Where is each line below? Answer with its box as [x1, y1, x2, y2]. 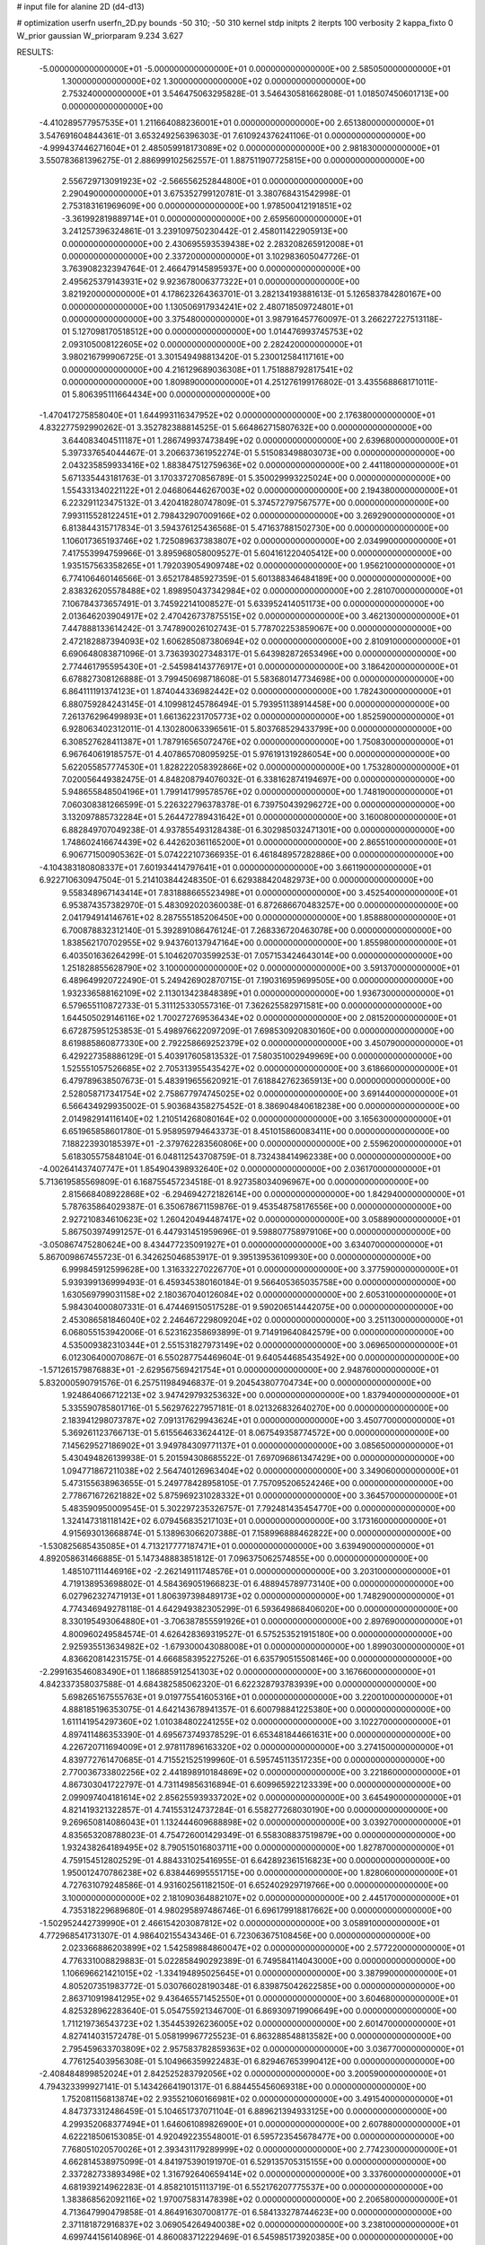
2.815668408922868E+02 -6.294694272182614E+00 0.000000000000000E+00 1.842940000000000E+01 [61, 1188, 465, 1199]
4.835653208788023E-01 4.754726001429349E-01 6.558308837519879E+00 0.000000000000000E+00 [61, 1829, 456, 1840]
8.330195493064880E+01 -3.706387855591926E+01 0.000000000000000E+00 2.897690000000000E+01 [61, 1616, 463, 1627]
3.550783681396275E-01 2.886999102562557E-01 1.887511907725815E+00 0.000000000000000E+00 [39, 155, 426, 166]
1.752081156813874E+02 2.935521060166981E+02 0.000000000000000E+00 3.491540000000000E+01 [61, 2093, 454, 2105]
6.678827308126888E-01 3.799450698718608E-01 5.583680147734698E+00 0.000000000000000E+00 [61, 673, 454, 684]
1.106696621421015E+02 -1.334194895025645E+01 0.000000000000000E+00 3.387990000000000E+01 [61, 1968, 457, 1979]
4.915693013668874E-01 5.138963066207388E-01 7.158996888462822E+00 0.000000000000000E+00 [61, 1527, 452, 1539]
